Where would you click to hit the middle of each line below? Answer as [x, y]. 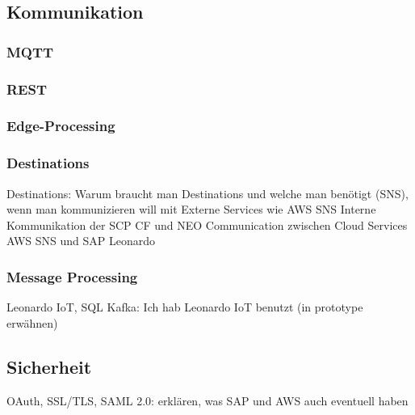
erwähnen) [32, 322]
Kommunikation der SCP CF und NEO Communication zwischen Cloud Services [207, 224]
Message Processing [72, 276]
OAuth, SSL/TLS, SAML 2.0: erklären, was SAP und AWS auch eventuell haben [207, 400]
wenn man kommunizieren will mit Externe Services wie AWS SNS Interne [191, 209]
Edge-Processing [61, 126]
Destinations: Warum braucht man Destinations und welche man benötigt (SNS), [207, 193]
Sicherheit [49, 366]
